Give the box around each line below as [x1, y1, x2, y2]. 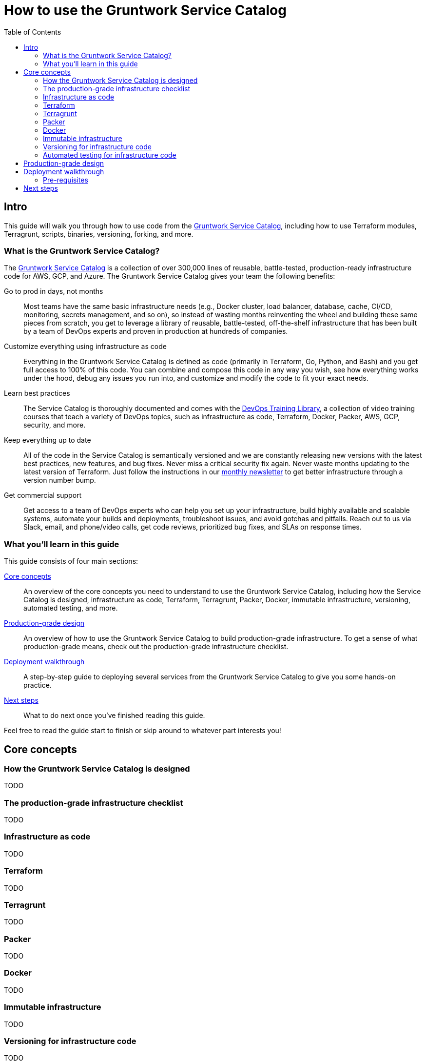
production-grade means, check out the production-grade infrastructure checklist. [23, 642, 289, 651]
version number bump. [23, 476, 96, 485]
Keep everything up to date [4, 436, 91, 445]
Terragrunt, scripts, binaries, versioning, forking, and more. [4, 229, 194, 238]
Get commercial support [4, 491, 82, 500]
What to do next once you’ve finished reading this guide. [23, 711, 205, 720]
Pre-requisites [43, 175, 88, 184]
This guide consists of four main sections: [4, 557, 138, 566]
